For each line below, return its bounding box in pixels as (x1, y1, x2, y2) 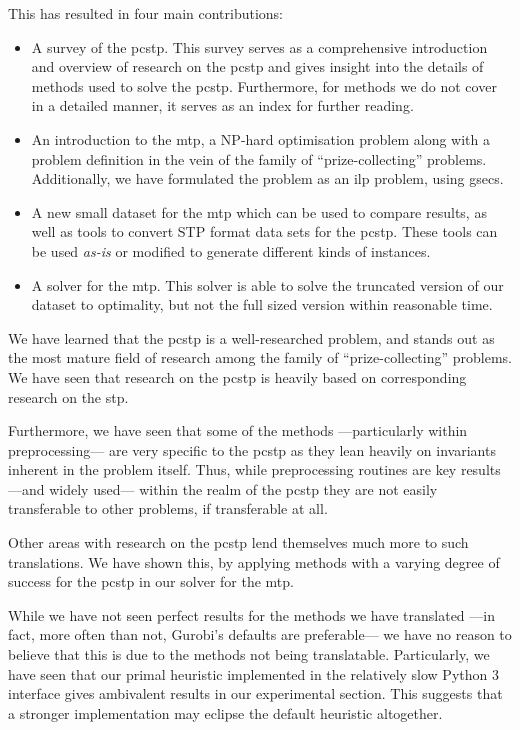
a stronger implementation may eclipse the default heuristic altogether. (8, 702, 443, 723)
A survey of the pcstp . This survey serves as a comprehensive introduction (31, 36, 488, 57)
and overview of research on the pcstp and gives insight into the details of (31, 56, 484, 77)
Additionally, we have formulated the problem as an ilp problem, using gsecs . (31, 168, 504, 189)
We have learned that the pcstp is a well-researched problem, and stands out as (8, 327, 495, 348)
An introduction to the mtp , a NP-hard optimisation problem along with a (31, 128, 490, 149)
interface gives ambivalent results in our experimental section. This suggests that (8, 683, 503, 704)
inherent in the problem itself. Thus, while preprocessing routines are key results (8, 459, 501, 480)
